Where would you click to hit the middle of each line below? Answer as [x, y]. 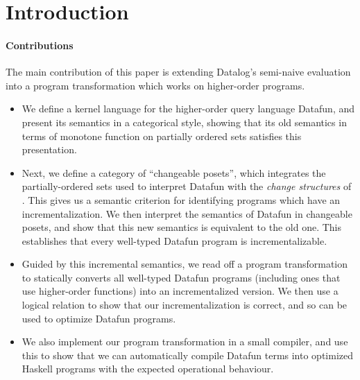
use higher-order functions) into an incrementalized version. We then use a [180, 291]
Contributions [40, 45]
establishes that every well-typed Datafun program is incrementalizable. [174, 240]
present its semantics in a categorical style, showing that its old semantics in [184, 122]
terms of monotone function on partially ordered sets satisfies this [162, 136]
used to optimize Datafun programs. [99, 318]
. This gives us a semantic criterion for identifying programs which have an [181, 199]
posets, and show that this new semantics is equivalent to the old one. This [182, 227]
